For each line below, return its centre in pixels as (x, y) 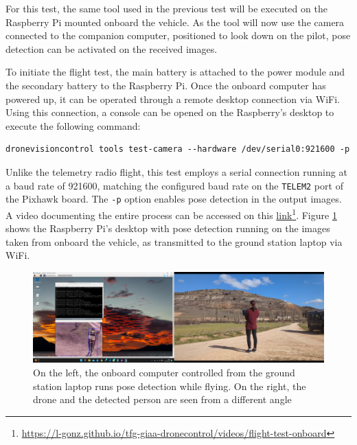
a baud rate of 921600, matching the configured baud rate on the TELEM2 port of (174, 185)
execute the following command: (73, 125)
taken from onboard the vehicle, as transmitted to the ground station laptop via (174, 241)
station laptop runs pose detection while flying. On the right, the (170, 386)
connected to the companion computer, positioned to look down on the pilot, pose (178, 35)
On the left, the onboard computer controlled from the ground (164, 372)
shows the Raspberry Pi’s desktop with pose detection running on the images (168, 228)
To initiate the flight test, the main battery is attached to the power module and (175, 72)
